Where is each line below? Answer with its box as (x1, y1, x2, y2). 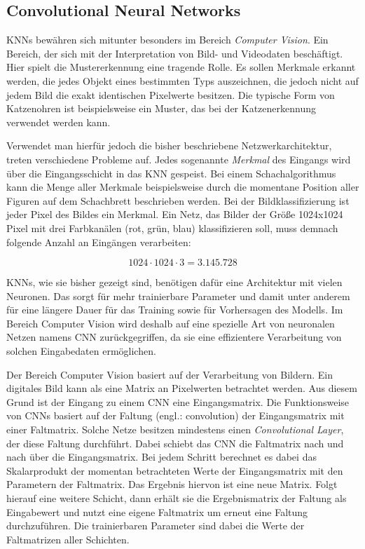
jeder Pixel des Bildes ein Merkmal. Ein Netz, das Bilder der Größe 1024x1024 (6, 207, 343, 222)
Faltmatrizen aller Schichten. (6, 531, 130, 546)
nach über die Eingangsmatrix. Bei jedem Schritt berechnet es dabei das (6, 449, 317, 464)
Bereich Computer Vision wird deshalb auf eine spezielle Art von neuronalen (6, 316, 335, 330)
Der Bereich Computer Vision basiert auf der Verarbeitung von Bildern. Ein (6, 367, 333, 381)
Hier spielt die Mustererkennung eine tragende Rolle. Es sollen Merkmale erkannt (6, 60, 356, 74)
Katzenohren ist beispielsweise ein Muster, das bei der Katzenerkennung (6, 101, 316, 116)
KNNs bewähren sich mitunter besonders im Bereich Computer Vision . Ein (6, 32, 329, 47)
